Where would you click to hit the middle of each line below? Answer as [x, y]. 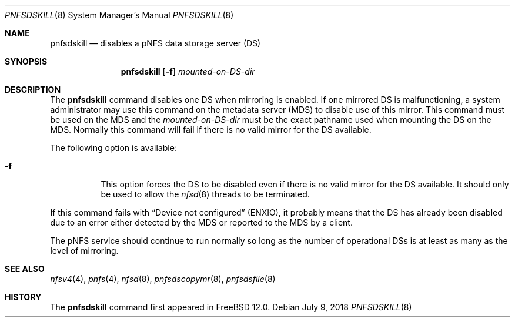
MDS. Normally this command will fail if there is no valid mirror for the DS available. [211, 130]
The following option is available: [113, 148]
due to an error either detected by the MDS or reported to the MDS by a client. [201, 222]
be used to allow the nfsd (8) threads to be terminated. [205, 194]
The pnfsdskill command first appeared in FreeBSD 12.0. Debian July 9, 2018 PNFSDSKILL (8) [231, 307]
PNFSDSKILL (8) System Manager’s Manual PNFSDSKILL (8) [119, 15]
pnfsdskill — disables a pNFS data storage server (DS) [155, 43]
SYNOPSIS [26, 61]
